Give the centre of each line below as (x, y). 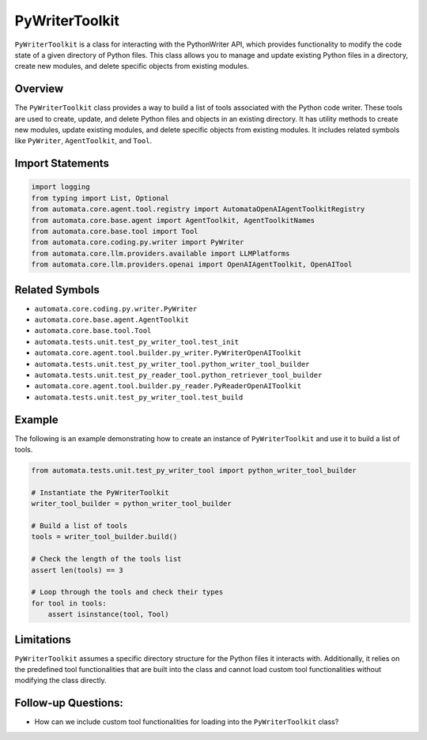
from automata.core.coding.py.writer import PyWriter (138, 242)
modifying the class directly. (60, 681)
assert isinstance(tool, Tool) (108, 614)
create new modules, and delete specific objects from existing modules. (132, 66)
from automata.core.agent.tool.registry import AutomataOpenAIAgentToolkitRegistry (198, 209)
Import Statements (62, 163)
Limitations (43, 639)
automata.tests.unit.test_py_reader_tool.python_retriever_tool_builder (178, 375)
